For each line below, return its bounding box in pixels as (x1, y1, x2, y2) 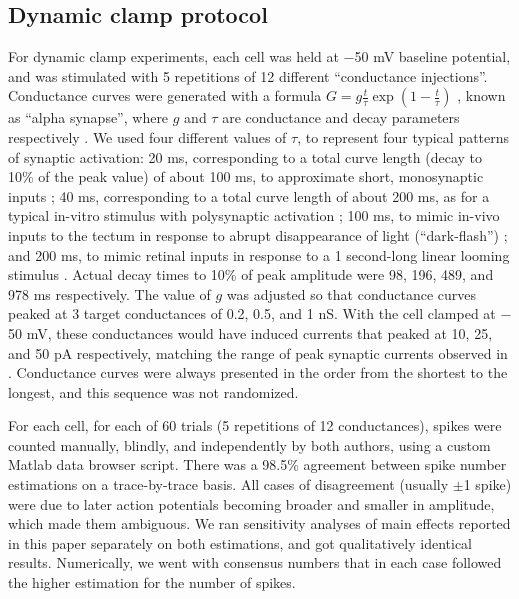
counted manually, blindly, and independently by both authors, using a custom (8, 434, 491, 455)
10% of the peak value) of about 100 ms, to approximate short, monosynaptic (8, 166, 484, 187)
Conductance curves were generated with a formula (8, 85, 322, 106)
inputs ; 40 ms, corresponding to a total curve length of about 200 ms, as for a (8, 185, 490, 206)
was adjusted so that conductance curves (226, 283, 476, 304)
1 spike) (463, 474, 512, 495)
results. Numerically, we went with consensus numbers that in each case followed (8, 552, 502, 573)
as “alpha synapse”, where (8, 107, 169, 128)
